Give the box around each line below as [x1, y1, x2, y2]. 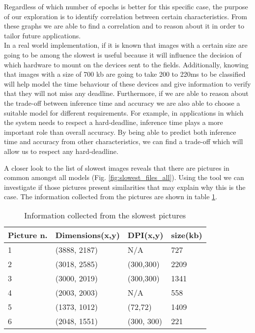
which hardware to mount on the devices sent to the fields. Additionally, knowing [4, 59, 249, 69]
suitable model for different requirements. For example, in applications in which [4, 107, 244, 118]
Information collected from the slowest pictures [24, 209, 186, 221]
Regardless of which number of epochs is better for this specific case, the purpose [4, 1, 248, 11]
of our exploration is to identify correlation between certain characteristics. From [4, 11, 248, 21]
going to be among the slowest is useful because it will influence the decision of [4, 49, 242, 60]
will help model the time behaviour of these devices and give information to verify [4, 78, 251, 89]
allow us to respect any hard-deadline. [4, 146, 118, 156]
